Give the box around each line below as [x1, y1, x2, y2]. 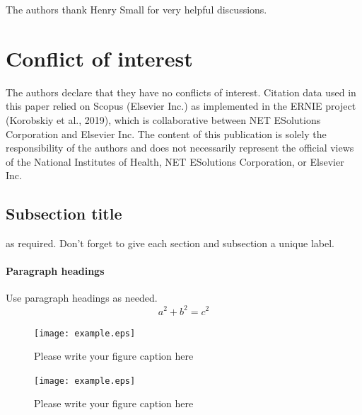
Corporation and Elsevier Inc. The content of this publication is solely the [6, 126, 327, 141]
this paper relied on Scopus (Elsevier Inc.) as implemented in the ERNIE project [6, 98, 356, 113]
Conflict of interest [6, 43, 193, 72]
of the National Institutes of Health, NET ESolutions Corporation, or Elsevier [6, 154, 344, 169]
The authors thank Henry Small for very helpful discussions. [6, 2, 267, 16]
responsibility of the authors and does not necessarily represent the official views [6, 140, 354, 155]
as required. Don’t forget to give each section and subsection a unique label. [6, 236, 334, 251]
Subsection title [6, 203, 122, 224]
